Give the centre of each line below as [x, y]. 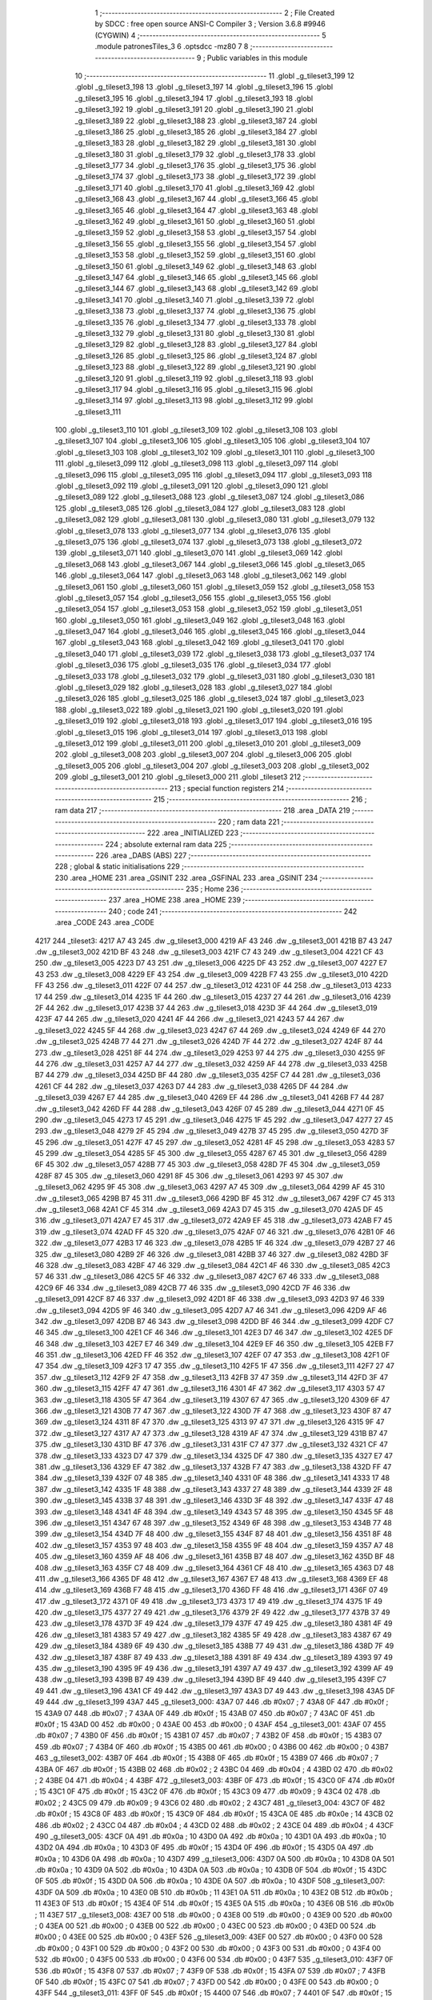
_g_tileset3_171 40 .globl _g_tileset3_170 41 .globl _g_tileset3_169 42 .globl [195, 187]
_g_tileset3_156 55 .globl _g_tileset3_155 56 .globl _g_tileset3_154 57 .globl [196, 243]
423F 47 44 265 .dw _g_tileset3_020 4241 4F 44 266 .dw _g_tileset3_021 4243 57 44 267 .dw [189, 1019]
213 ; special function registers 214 [227, 788]
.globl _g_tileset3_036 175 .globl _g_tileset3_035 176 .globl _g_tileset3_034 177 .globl [193, 665]
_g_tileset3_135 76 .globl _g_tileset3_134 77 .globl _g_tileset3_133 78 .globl [196, 322]
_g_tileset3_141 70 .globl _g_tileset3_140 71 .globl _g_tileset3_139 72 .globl [194, 299]
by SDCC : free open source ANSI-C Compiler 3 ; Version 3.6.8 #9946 [210, 24]
